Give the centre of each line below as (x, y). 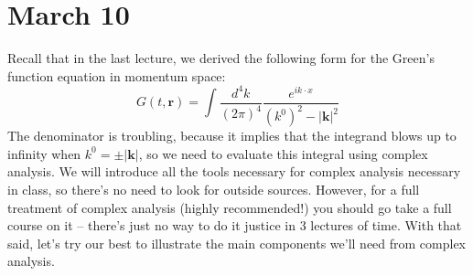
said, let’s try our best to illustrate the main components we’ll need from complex (237, 243)
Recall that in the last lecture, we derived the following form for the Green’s (221, 58)
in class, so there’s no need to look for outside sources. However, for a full (214, 189)
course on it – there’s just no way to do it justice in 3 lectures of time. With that (235, 225)
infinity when (44, 153)
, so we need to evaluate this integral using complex (283, 153)
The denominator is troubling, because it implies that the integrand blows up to (232, 136)
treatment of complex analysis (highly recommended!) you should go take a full (230, 207)
